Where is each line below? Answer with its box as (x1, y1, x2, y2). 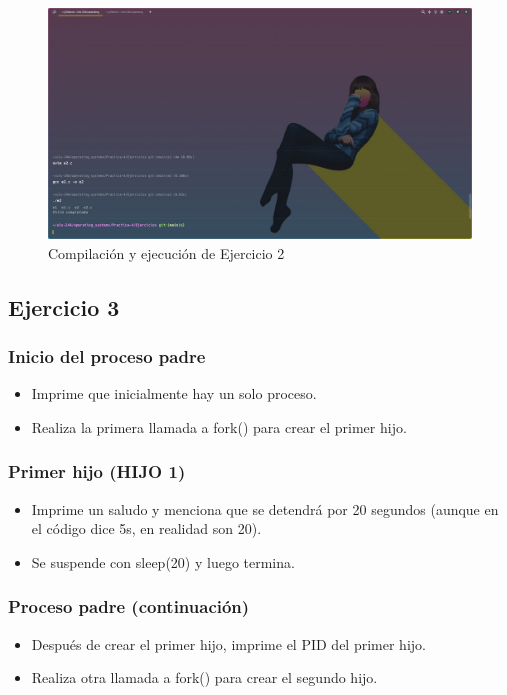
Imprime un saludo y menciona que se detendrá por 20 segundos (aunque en (31, 498, 499, 519)
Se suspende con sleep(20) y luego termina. (31, 551, 295, 572)
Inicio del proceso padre (8, 343, 206, 368)
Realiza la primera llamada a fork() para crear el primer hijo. (31, 416, 407, 437)
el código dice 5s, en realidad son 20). (31, 518, 262, 539)
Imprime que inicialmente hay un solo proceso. (31, 383, 317, 404)
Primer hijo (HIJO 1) (8, 459, 186, 484)
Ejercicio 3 (8, 291, 120, 322)
